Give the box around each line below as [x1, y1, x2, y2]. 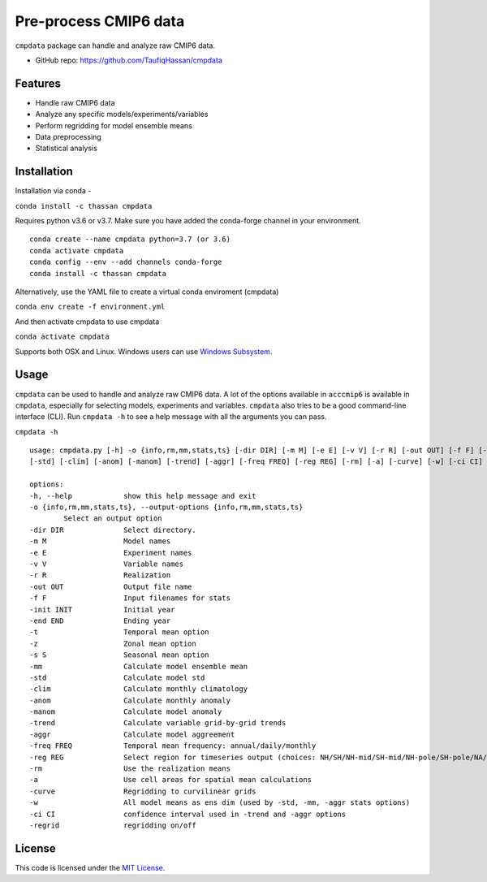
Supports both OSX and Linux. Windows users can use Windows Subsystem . [15, 346, 273, 357]
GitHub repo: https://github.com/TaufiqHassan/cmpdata [35, 55, 222, 65]
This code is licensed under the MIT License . [15, 863, 166, 872]
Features [15, 76, 61, 90]
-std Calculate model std [29, 672, 205, 682]
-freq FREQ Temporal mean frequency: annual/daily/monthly [29, 741, 317, 750]
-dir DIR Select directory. [29, 525, 196, 534]
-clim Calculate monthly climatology [29, 685, 248, 694]
